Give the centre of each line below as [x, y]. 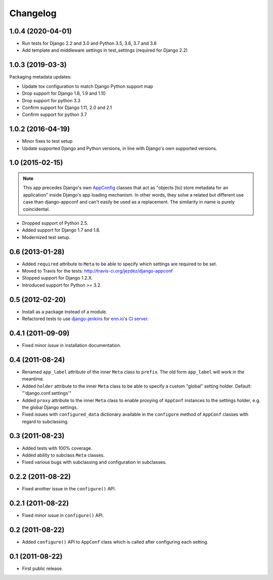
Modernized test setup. [46, 237]
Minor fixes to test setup [47, 141]
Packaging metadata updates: [40, 77]
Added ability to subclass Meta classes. [63, 455]
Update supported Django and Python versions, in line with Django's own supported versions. [120, 148]
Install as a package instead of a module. [65, 312]
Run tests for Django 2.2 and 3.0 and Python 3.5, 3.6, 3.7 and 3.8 [89, 44]
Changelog [33, 13]
